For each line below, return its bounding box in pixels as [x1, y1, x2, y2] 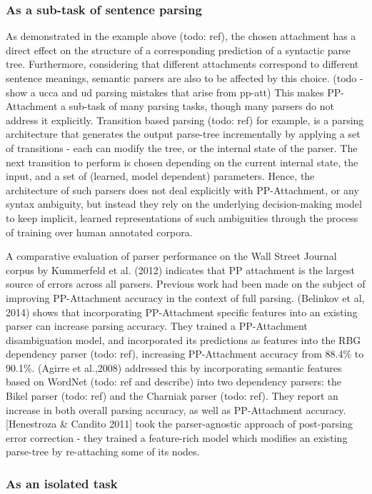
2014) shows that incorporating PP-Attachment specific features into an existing [6, 304, 358, 319]
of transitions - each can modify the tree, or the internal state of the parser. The [6, 140, 358, 155]
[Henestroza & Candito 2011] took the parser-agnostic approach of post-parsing [6, 416, 353, 431]
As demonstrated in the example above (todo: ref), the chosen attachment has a [6, 29, 356, 44]
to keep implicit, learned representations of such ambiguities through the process [6, 210, 358, 225]
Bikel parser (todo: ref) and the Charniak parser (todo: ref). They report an [6, 388, 338, 403]
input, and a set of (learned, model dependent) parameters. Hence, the [6, 168, 315, 183]
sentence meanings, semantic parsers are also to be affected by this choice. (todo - [6, 71, 363, 85]
